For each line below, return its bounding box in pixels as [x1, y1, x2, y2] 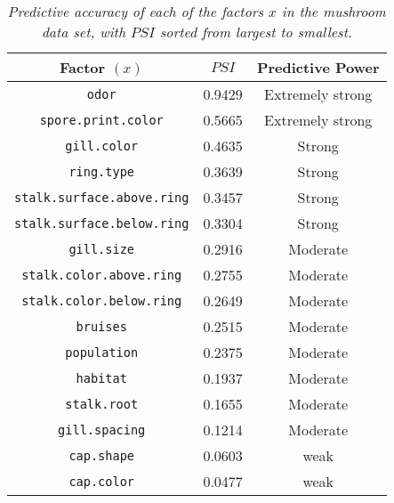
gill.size [68, 241, 135, 256]
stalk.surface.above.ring [14, 190, 189, 205]
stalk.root [65, 396, 139, 411]
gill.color [65, 138, 139, 153]
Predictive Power [256, 57, 380, 77]
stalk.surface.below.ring [14, 215, 189, 231]
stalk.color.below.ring [21, 293, 182, 308]
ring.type [68, 164, 135, 179]
